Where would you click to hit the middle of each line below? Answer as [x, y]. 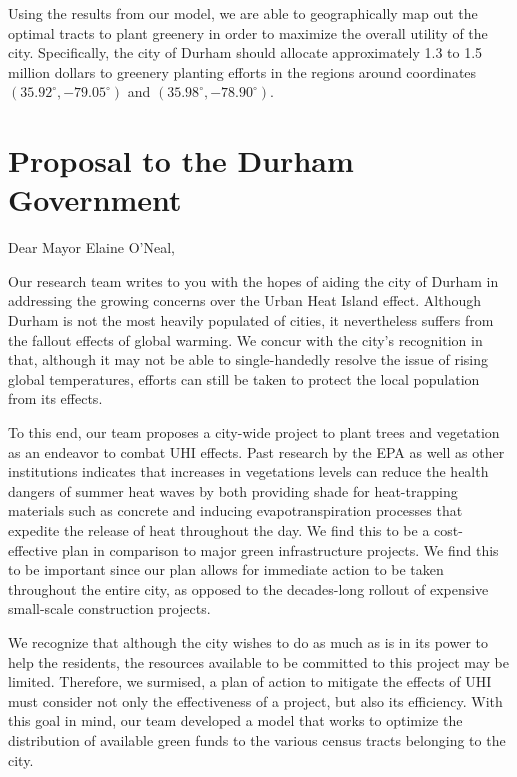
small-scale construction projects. [109, 608]
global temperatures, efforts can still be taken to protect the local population [244, 378]
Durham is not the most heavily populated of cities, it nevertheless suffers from [251, 320]
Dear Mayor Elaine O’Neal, [91, 247]
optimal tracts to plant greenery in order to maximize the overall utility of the [248, 32]
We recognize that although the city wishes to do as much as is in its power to [248, 641]
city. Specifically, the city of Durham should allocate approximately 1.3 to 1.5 [245, 52]
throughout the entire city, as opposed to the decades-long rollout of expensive [248, 588]
